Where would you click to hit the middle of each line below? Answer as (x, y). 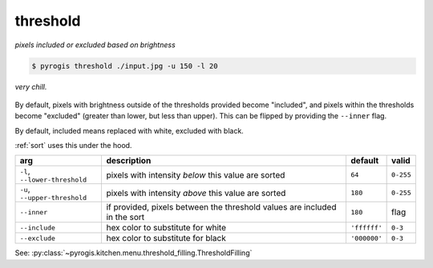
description (129, 161)
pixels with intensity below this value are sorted (196, 174)
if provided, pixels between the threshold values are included (221, 207)
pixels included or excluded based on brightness (95, 45)
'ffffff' (366, 228)
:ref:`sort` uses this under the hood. (73, 146)
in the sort (125, 218)
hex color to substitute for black (166, 238)
